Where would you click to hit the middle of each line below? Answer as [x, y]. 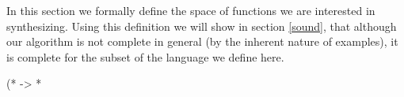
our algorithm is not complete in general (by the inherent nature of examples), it [202, 41]
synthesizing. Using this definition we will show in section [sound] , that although [202, 26]
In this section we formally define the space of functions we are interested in [191, 10]
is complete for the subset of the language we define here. [145, 56]
